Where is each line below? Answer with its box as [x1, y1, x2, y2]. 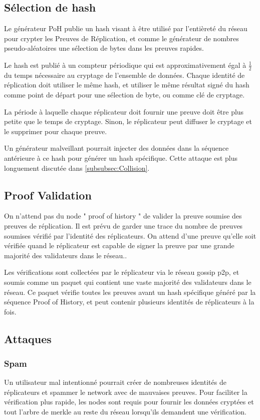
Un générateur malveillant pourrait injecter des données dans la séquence [4, 143, 229, 153]
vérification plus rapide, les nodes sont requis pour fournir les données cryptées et [4, 396, 254, 407]
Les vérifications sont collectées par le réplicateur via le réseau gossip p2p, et [4, 267, 239, 277]
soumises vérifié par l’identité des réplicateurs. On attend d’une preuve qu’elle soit [4, 230, 256, 241]
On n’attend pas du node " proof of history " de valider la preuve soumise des [4, 211, 242, 221]
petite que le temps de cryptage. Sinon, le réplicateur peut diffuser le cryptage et [4, 116, 252, 127]
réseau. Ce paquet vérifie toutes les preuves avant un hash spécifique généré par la [4, 286, 256, 297]
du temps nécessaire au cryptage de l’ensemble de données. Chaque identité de [4, 69, 245, 80]
